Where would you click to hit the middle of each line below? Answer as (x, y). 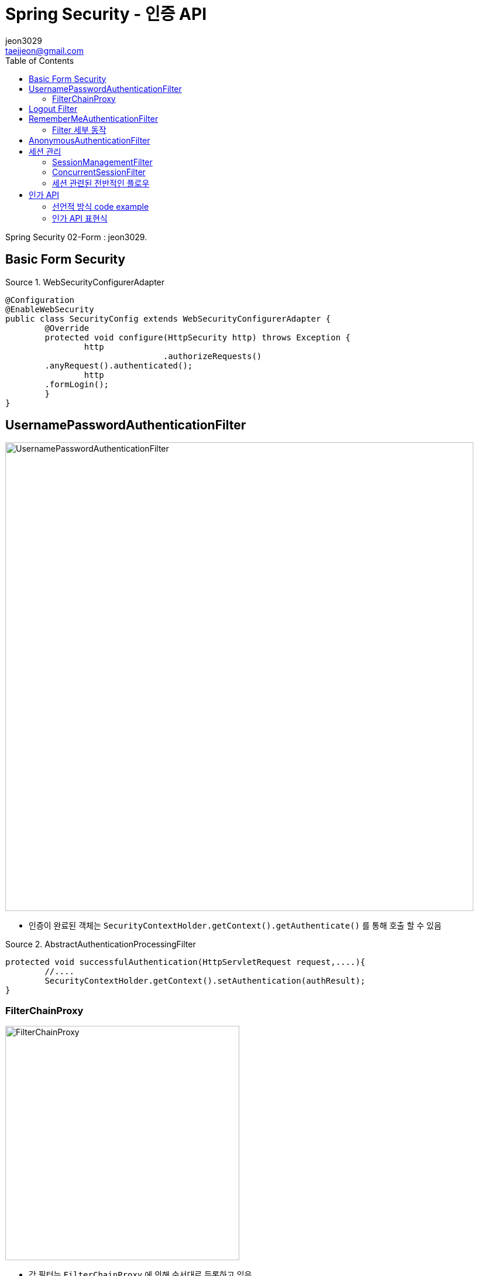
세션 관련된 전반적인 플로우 (101, 183)
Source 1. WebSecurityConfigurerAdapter (85, 282)
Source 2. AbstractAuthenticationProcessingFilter (101, 944)
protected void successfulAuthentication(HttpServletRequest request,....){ (185, 962)
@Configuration (40, 300)
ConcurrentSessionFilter (99, 172)
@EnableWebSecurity (50, 309)
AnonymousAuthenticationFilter (90, 140)
